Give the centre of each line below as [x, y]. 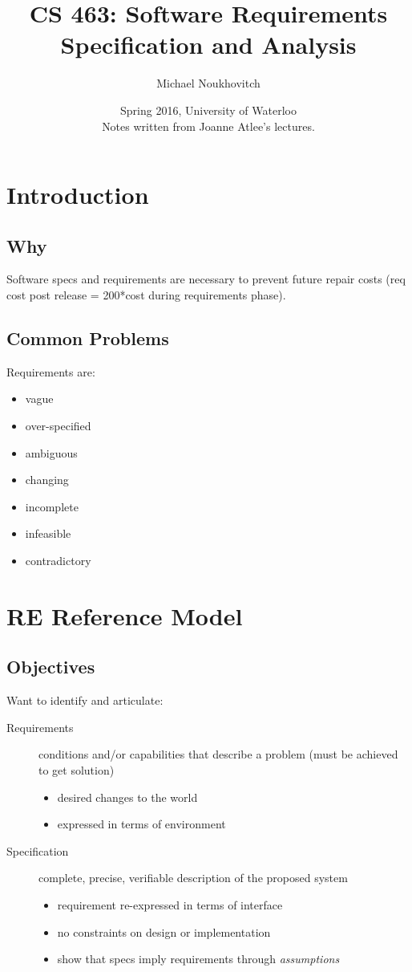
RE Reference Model [125, 615]
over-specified [58, 426]
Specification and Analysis [208, 45]
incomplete [52, 506]
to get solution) [77, 769]
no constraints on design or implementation [164, 931]
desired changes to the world [127, 797]
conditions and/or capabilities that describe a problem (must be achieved [218, 754]
